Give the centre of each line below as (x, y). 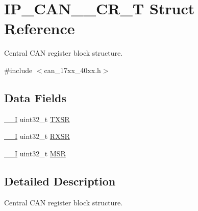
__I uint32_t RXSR (37, 136)
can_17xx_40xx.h (72, 70)
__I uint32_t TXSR (37, 119)
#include (18, 70)
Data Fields (35, 97)
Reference (40, 28)
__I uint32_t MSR (35, 153)
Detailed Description (60, 181)
